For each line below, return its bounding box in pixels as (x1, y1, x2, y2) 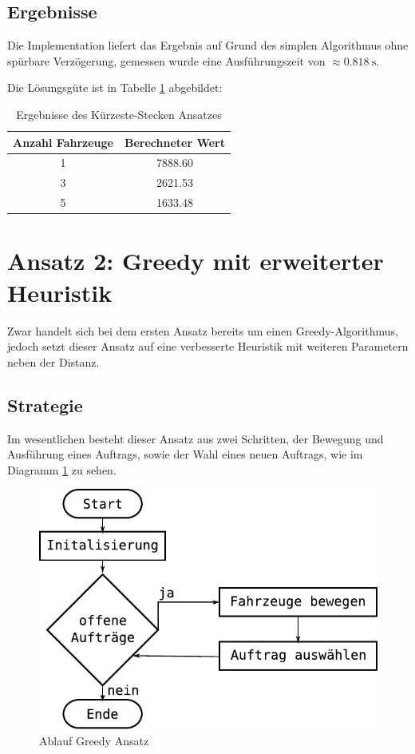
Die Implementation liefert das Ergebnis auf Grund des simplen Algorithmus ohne (7, 37, 409, 54)
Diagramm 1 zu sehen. (7, 461, 117, 478)
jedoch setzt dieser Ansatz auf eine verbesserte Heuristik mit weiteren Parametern (7, 338, 409, 355)
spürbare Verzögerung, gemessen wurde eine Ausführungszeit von (7, 52, 326, 69)
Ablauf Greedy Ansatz (39, 732, 149, 748)
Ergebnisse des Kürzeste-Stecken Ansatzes (16, 105, 222, 122)
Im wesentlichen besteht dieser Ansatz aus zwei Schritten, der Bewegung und (7, 430, 384, 446)
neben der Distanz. (7, 353, 100, 370)
